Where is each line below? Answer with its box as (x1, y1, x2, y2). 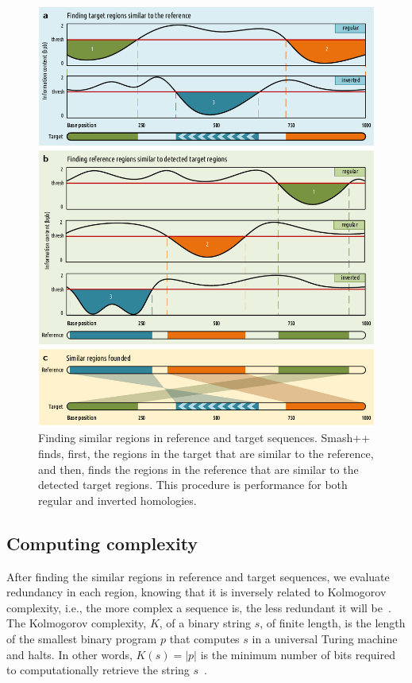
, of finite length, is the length (260, 615, 406, 631)
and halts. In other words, (6, 646, 133, 662)
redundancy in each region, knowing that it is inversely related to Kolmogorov (6, 584, 387, 600)
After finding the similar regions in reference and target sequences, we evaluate (6, 568, 390, 584)
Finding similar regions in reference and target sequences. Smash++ (38, 429, 371, 446)
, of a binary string (159, 615, 252, 631)
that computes (169, 630, 240, 646)
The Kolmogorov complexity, (6, 615, 147, 631)
